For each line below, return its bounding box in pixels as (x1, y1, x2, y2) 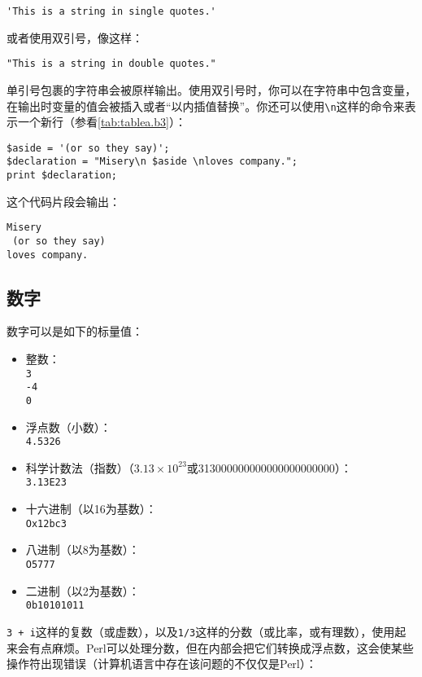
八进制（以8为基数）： (25, 541, 140, 558)
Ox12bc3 (25, 517, 67, 530)
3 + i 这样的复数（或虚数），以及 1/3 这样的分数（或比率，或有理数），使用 (7, 622, 395, 640)
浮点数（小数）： (25, 418, 111, 435)
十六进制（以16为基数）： (25, 500, 157, 517)
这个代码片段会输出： (7, 192, 120, 209)
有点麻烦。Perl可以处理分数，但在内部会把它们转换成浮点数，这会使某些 (28, 639, 414, 656)
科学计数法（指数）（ (25, 459, 134, 476)
